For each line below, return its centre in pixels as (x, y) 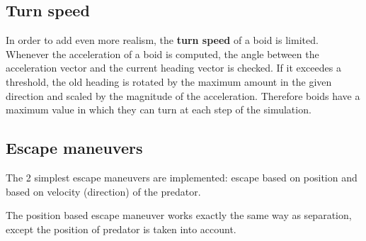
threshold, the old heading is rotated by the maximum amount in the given (169, 81)
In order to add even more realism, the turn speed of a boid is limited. (162, 40)
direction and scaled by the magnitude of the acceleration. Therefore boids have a (183, 95)
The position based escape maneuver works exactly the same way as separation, (179, 215)
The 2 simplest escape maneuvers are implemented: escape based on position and (182, 177)
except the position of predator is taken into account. (121, 229)
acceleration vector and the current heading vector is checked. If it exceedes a (173, 68)
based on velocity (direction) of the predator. (103, 191)
